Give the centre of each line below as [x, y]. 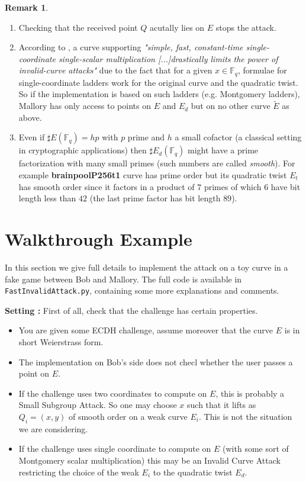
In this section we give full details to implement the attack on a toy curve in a [146, 267]
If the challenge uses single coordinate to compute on [115, 449]
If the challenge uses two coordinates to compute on [113, 393]
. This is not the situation [245, 416]
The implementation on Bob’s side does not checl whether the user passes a [156, 361]
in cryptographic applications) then [83, 150]
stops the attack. [246, 27]
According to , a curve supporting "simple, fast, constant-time [131, 47]
